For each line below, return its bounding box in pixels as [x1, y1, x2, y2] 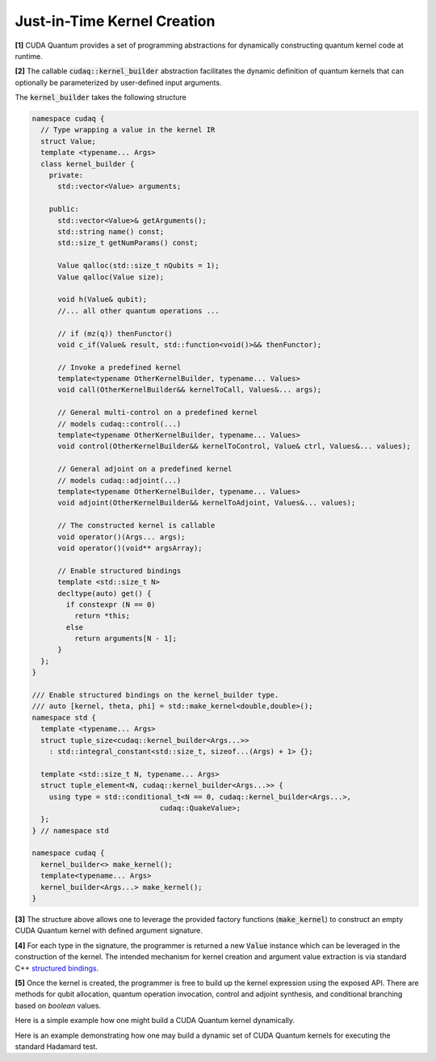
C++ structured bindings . [15, 963, 99, 973]
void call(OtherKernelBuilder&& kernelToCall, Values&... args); [57, 385, 322, 395]
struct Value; [40, 136, 97, 145]
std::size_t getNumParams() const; [57, 238, 199, 248]
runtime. [15, 51, 44, 61]
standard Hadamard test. [15, 1042, 99, 1051]
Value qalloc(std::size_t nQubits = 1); [57, 261, 220, 270]
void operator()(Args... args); [57, 532, 186, 541]
